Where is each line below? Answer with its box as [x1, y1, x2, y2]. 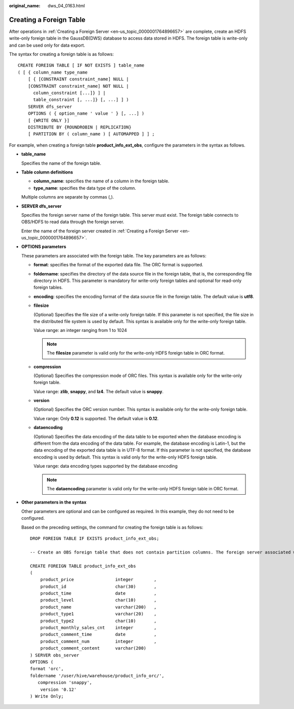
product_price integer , [40, 577, 157, 582]
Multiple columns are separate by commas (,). [21, 194, 114, 200]
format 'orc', [30, 666, 64, 672]
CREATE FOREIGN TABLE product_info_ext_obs [30, 563, 136, 569]
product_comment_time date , [40, 632, 157, 637]
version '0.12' [40, 686, 77, 692]
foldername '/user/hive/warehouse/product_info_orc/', [30, 673, 165, 679]
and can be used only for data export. [9, 42, 85, 48]
